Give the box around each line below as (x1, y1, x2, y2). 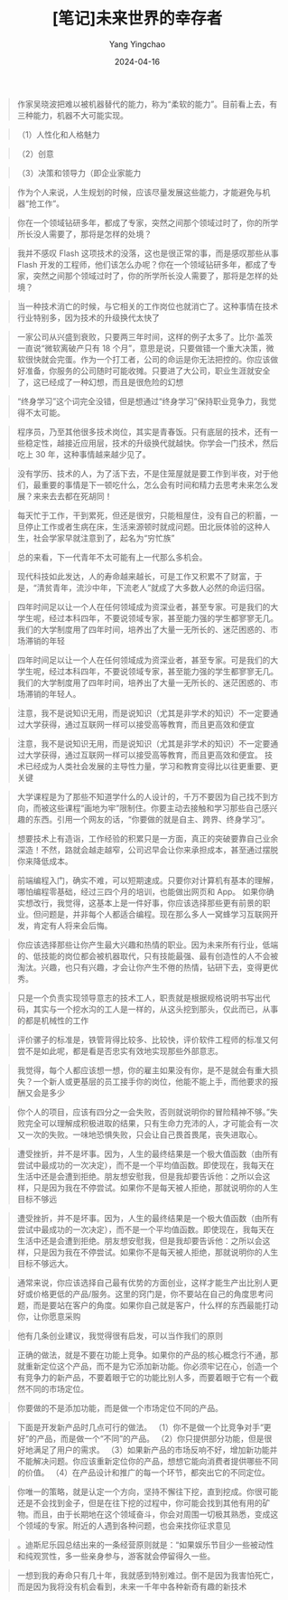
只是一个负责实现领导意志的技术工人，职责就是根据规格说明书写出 (16, 992, 263, 1003)
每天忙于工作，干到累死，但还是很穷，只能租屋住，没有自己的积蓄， (16, 510, 271, 521)
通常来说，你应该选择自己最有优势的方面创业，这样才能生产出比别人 (16, 1276, 271, 1288)
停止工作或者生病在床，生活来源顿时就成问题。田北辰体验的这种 (24, 521, 263, 532)
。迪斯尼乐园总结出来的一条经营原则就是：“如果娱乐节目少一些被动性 (16, 1539, 274, 1550)
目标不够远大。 (16, 1257, 73, 1268)
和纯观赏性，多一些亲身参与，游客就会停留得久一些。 (16, 1550, 216, 1561)
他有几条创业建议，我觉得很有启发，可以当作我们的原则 (16, 1330, 223, 1341)
